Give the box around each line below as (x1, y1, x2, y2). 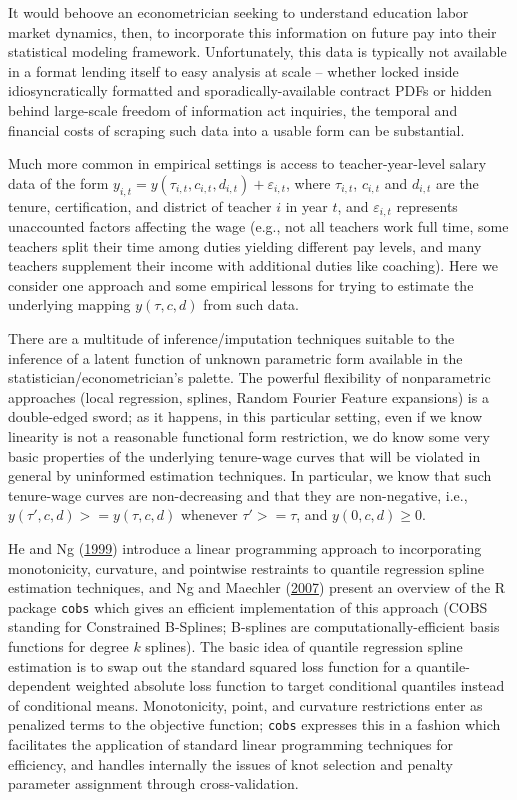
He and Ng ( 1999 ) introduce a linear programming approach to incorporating (8, 537, 482, 558)
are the (436, 172, 479, 193)
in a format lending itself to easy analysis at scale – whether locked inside (8, 60, 459, 81)
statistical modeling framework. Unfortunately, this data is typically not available (8, 41, 507, 62)
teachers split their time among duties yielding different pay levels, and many (8, 235, 482, 256)
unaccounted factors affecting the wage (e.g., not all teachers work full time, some (8, 216, 509, 236)
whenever (180, 504, 238, 525)
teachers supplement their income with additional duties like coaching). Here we (8, 255, 498, 276)
